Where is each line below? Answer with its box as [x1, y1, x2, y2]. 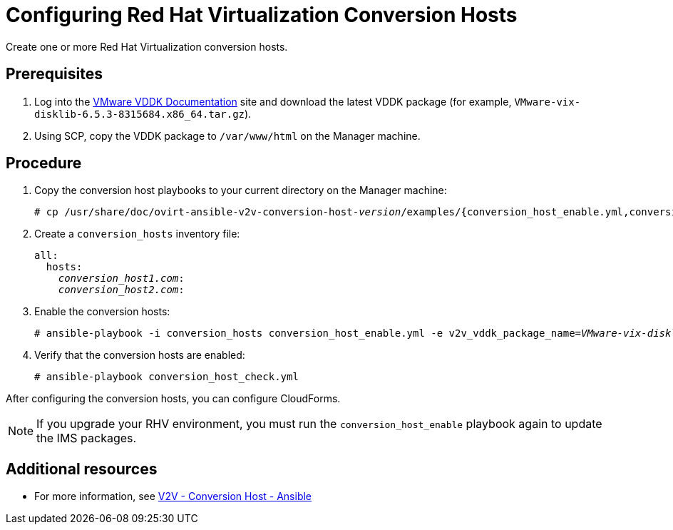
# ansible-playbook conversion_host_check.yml [34, 371, 299, 383]
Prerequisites [6, 65, 103, 83]
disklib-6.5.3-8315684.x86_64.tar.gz [34, 108, 245, 120]
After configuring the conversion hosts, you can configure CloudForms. [6, 392, 341, 405]
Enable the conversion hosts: [34, 305, 170, 318]
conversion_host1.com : [58, 272, 185, 285]
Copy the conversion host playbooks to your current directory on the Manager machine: [34, 184, 447, 197]
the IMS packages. [36, 431, 137, 446]
